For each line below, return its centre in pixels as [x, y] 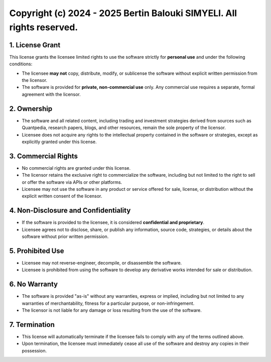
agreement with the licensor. [51, 94]
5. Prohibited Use [37, 251]
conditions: [21, 64]
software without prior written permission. [65, 236]
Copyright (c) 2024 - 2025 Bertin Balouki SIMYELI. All [123, 13]
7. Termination [32, 325]
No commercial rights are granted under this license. [76, 168]
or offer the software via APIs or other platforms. [72, 182]
